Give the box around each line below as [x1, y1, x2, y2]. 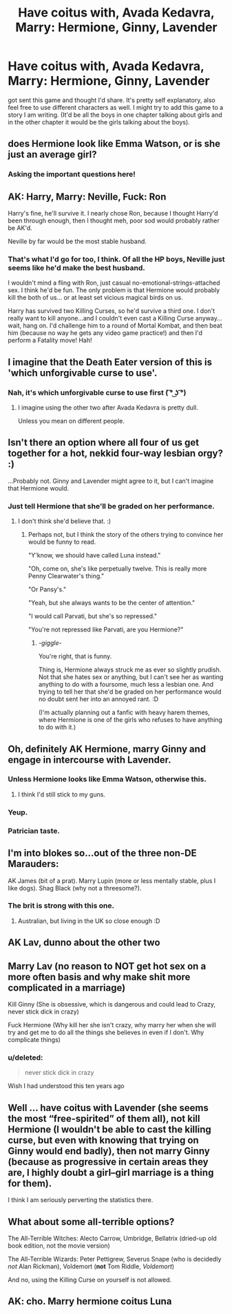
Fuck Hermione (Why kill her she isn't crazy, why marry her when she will [8, 1021, 216, 1029]
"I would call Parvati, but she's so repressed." [28, 612, 158, 620]
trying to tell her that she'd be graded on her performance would [38, 687, 222, 696]
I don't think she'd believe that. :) [17, 517, 112, 526]
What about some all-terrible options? [8, 1216, 175, 1228]
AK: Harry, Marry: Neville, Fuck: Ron [8, 191, 167, 202]
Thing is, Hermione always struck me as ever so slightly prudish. [38, 665, 222, 674]
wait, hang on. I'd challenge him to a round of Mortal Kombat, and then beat [8, 321, 222, 330]
